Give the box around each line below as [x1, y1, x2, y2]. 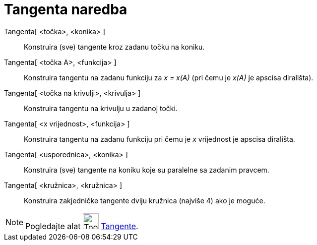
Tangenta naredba [4, 1, 127, 18]
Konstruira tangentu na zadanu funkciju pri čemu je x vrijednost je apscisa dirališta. [24, 134, 295, 143]
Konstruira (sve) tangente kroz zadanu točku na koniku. [24, 42, 205, 51]
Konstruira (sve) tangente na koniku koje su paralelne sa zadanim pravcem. [24, 165, 269, 174]
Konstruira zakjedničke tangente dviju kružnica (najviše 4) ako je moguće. [24, 196, 265, 205]
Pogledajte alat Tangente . [25, 221, 138, 231]
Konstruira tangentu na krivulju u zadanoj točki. [24, 104, 178, 113]
